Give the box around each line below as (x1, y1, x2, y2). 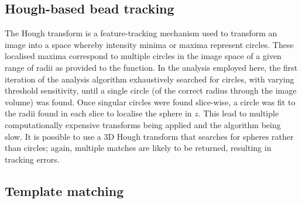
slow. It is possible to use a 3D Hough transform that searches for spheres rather (5, 130, 294, 142)
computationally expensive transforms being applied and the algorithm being (5, 118, 281, 130)
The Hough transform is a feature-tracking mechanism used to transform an (5, 27, 277, 39)
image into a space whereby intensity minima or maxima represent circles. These (5, 38, 294, 50)
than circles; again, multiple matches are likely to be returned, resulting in (5, 142, 272, 154)
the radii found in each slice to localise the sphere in (5, 107, 192, 119)
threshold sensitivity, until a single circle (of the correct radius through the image (5, 84, 297, 97)
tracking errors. (5, 153, 60, 165)
